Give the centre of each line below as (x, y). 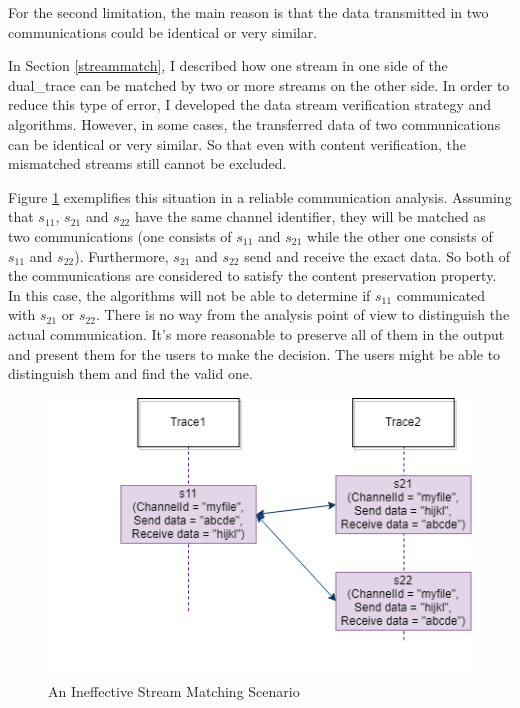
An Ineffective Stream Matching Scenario (174, 691)
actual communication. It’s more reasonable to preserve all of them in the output (256, 333)
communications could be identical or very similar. (163, 31)
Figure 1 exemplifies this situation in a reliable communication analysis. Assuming (260, 196)
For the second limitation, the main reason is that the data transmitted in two (248, 12)
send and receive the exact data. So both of (377, 255)
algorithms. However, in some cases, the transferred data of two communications (254, 123)
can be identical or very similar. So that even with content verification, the (237, 143)
